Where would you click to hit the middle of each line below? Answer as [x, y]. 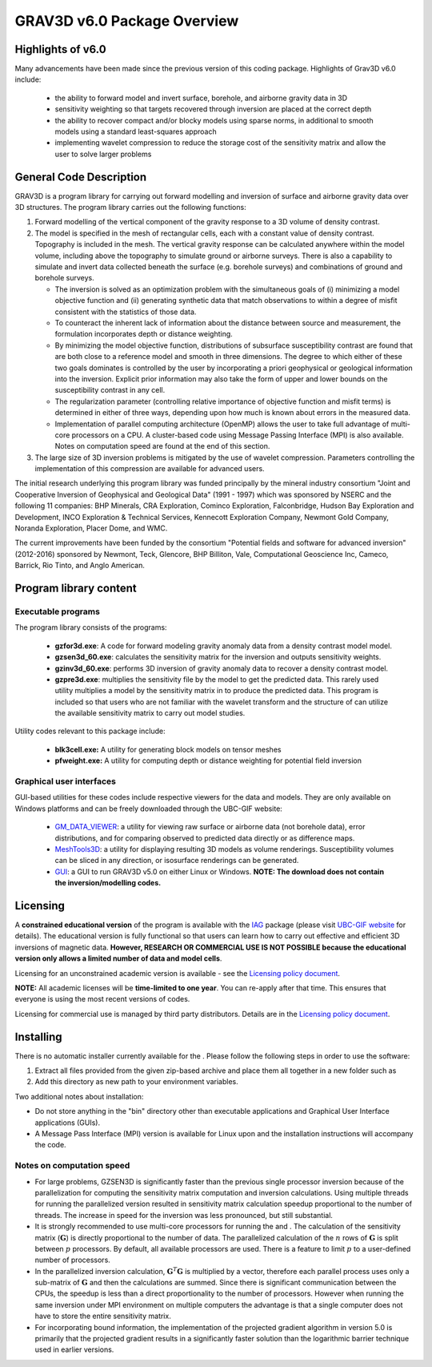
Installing [39, 1036]
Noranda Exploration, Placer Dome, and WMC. [91, 528]
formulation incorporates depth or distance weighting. [144, 334]
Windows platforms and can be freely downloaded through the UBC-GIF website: [149, 809]
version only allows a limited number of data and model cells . [118, 958]
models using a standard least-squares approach [136, 131]
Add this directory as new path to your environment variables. [137, 1082]
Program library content [76, 589]
